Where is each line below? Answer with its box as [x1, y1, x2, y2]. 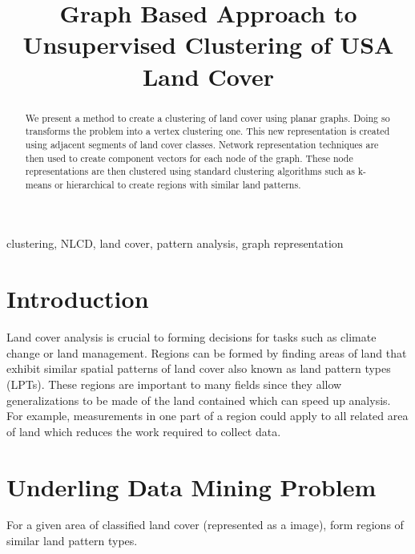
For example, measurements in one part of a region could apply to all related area [6, 407, 409, 424]
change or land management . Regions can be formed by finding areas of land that [6, 344, 407, 361]
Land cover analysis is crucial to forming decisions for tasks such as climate [6, 329, 377, 346]
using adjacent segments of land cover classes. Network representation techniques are [25, 137, 379, 151]
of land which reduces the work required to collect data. [6, 423, 281, 439]
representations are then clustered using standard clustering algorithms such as [25, 164, 355, 178]
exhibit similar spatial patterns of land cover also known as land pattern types [6, 360, 391, 377]
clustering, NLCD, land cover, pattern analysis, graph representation [6, 235, 344, 252]
